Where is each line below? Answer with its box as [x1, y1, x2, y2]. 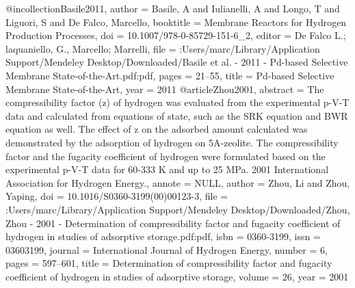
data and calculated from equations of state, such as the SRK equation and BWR [5, 108, 348, 122]
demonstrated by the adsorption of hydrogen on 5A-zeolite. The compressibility [5, 135, 339, 149]
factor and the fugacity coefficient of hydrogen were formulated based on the [5, 148, 326, 163]
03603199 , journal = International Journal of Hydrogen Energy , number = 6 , [5, 242, 328, 257]
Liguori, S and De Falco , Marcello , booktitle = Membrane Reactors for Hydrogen [5, 14, 347, 29]
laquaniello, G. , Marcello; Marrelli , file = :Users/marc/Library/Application [5, 41, 320, 55]
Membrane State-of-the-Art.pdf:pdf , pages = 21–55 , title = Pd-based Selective [5, 68, 334, 82]
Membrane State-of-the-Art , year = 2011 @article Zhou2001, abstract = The [5, 81, 324, 96]
